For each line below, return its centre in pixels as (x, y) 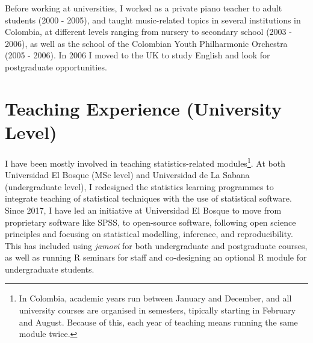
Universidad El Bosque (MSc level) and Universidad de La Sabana (127, 175)
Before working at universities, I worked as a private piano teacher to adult (144, 8)
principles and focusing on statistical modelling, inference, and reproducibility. (149, 234)
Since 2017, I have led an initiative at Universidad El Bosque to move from (143, 210)
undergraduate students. (50, 269)
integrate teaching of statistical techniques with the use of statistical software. (148, 198)
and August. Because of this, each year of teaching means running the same (158, 322)
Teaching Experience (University (143, 108)
